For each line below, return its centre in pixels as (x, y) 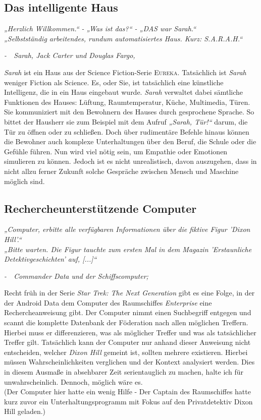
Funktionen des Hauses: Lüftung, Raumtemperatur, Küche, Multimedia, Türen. (127, 102)
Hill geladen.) (25, 411)
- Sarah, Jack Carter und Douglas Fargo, (70, 55)
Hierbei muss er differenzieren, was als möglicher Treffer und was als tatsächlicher (130, 332)
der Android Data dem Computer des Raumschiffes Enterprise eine (108, 302)
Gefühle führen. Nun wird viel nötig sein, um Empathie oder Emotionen (116, 151)
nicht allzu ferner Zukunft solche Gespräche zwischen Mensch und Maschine (121, 171)
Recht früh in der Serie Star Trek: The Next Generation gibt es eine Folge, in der (129, 293)
